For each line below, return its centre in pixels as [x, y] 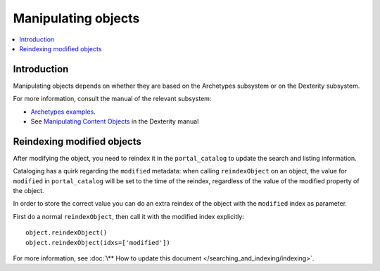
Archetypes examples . [63, 112]
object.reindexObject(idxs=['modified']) [98, 243]
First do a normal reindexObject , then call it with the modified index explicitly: [128, 216]
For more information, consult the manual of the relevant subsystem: [112, 99]
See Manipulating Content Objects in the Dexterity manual [115, 121]
